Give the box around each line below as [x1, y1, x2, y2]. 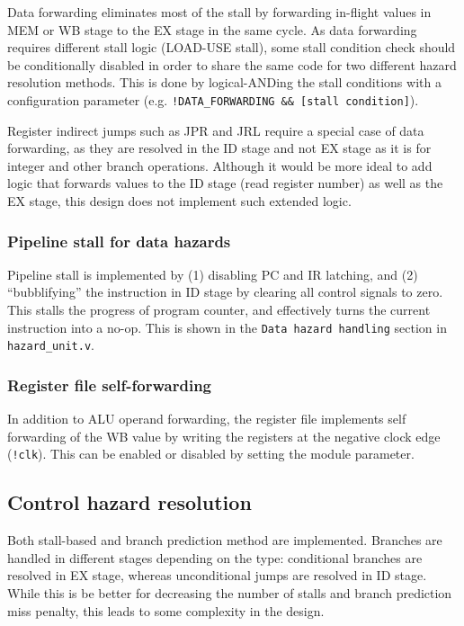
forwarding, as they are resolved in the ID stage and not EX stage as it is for [7, 139, 432, 157]
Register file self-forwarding [7, 373, 211, 396]
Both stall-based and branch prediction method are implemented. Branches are [7, 531, 442, 550]
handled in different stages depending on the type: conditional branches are [7, 548, 423, 567]
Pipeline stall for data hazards [7, 229, 231, 252]
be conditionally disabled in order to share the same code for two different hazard [7, 55, 457, 74]
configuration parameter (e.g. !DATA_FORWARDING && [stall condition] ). [7, 90, 419, 109]
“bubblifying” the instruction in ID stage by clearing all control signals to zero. [7, 282, 443, 301]
